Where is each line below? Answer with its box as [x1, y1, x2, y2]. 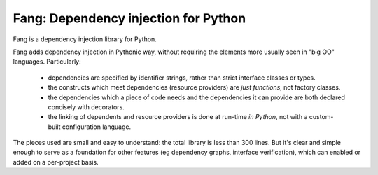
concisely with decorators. [48, 102, 125, 111]
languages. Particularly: [13, 57, 81, 66]
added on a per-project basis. [13, 157, 99, 166]
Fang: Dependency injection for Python [13, 10, 246, 26]
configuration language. [62, 122, 132, 131]
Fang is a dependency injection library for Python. [13, 35, 157, 43]
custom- [309, 113, 334, 121]
